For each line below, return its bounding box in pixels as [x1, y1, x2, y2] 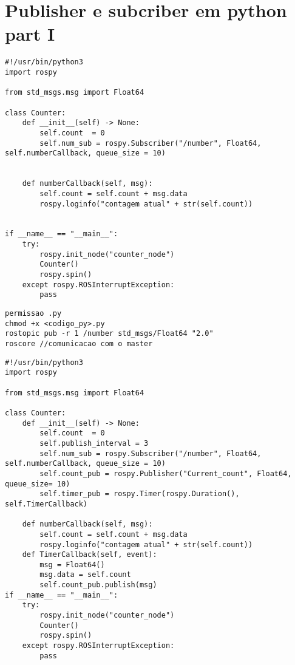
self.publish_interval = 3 [39, 438, 149, 448]
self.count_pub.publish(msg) [39, 581, 157, 590]
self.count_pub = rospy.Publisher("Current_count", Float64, [39, 469, 292, 478]
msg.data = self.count [39, 570, 131, 579]
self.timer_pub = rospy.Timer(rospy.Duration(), [39, 489, 240, 499]
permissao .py [5, 309, 62, 318]
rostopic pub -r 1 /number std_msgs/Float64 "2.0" [5, 329, 214, 338]
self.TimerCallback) [5, 499, 88, 508]
